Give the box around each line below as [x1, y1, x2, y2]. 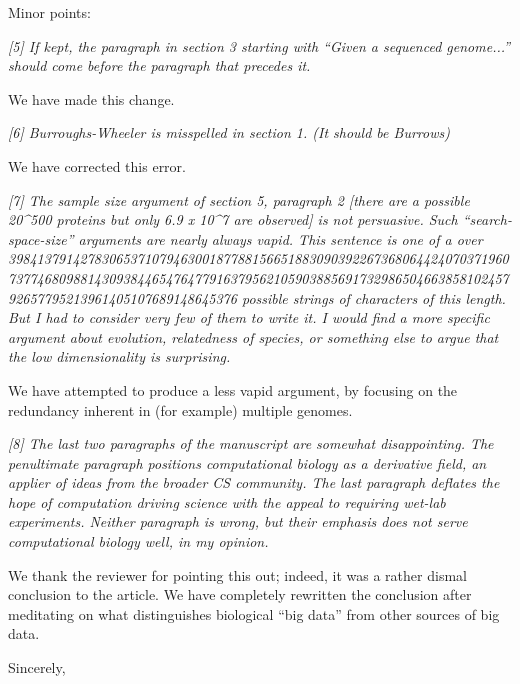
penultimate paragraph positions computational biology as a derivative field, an [8, 452, 487, 473]
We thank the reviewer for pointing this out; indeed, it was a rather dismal [8, 564, 467, 585]
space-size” [8, 228, 74, 249]
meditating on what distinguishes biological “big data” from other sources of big [8, 603, 500, 624]
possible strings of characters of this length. [241, 287, 506, 308]
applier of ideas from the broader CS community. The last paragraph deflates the [8, 472, 500, 493]
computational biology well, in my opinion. [8, 531, 269, 552]
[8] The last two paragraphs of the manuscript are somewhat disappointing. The [8, 433, 494, 454]
